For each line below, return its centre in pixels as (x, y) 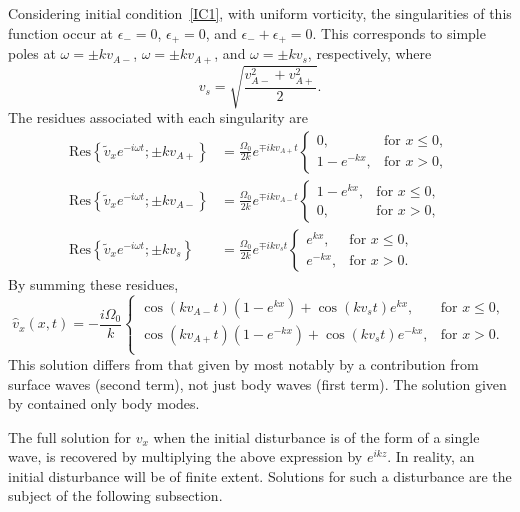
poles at (32, 53)
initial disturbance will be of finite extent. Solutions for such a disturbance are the (260, 475)
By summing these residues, (93, 283)
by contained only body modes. (104, 403)
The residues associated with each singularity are (158, 117)
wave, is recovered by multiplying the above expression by (185, 456)
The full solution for (70, 436)
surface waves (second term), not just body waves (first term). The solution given (257, 383)
